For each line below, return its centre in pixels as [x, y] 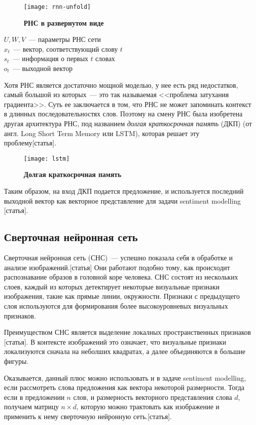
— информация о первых [50, 58]
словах [105, 58]
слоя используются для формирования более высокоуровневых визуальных [116, 305]
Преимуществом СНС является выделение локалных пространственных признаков [128, 332]
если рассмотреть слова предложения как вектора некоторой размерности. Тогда [124, 387]
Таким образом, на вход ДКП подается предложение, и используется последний [124, 191]
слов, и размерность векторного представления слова [153, 397]
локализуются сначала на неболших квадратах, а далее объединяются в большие [125, 351]
